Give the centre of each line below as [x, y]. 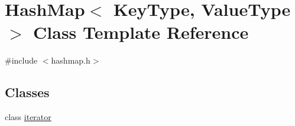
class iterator [28, 117]
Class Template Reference [141, 32]
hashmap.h [71, 60]
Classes [27, 92]
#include [21, 60]
